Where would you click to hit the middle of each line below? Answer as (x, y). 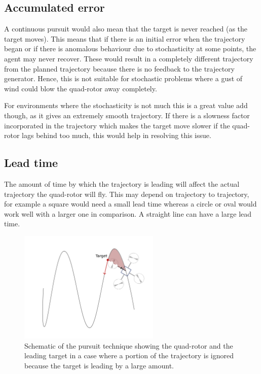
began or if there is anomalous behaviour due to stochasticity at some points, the (130, 48)
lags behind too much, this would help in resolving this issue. (117, 135)
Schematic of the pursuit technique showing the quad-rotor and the (129, 345)
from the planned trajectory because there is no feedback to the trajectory (119, 68)
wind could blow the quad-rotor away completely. (81, 88)
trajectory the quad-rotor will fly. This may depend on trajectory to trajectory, (127, 194)
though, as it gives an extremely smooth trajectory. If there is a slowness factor (127, 115)
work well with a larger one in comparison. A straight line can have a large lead (128, 213)
